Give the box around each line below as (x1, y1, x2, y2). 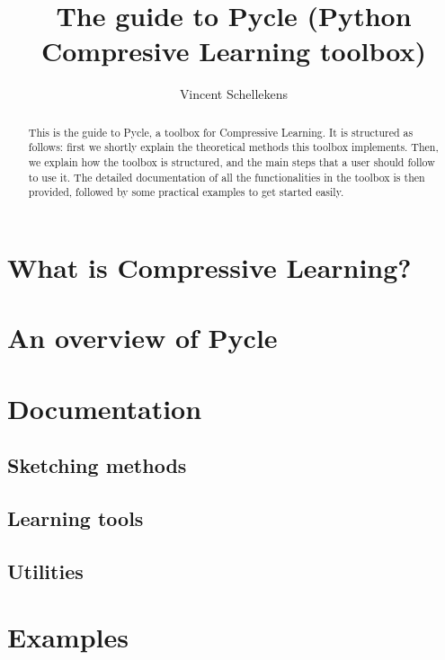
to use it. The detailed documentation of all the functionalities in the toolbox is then (28, 169, 425, 184)
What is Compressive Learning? (7, 248, 412, 285)
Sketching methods (7, 451, 187, 479)
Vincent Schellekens (179, 85, 289, 103)
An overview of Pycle (7, 319, 278, 356)
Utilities (7, 557, 84, 584)
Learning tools (7, 504, 144, 532)
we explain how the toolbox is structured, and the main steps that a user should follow (28, 155, 435, 170)
